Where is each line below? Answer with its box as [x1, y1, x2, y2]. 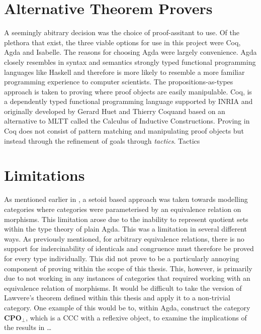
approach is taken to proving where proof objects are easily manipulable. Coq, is [4, 86, 252, 96]
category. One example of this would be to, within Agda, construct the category [4, 302, 250, 312]
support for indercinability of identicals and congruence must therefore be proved [4, 243, 254, 254]
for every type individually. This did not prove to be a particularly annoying [4, 253, 239, 263]
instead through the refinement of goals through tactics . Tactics [4, 135, 200, 146]
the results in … [4, 322, 52, 332]
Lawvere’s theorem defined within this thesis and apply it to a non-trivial [4, 292, 230, 303]
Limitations [4, 165, 85, 185]
